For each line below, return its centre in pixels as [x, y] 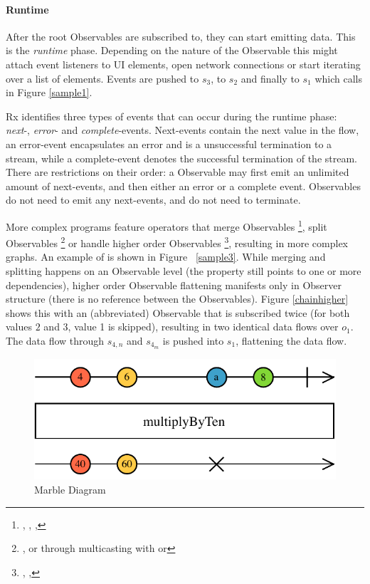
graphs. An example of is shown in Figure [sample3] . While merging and [166, 257]
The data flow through [55, 340]
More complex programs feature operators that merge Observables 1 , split [166, 225]
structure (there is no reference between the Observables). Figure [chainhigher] [177, 299]
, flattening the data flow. [291, 340]
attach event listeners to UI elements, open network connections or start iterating [183, 64]
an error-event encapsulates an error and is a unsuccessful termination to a [169, 144]
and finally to [270, 78]
